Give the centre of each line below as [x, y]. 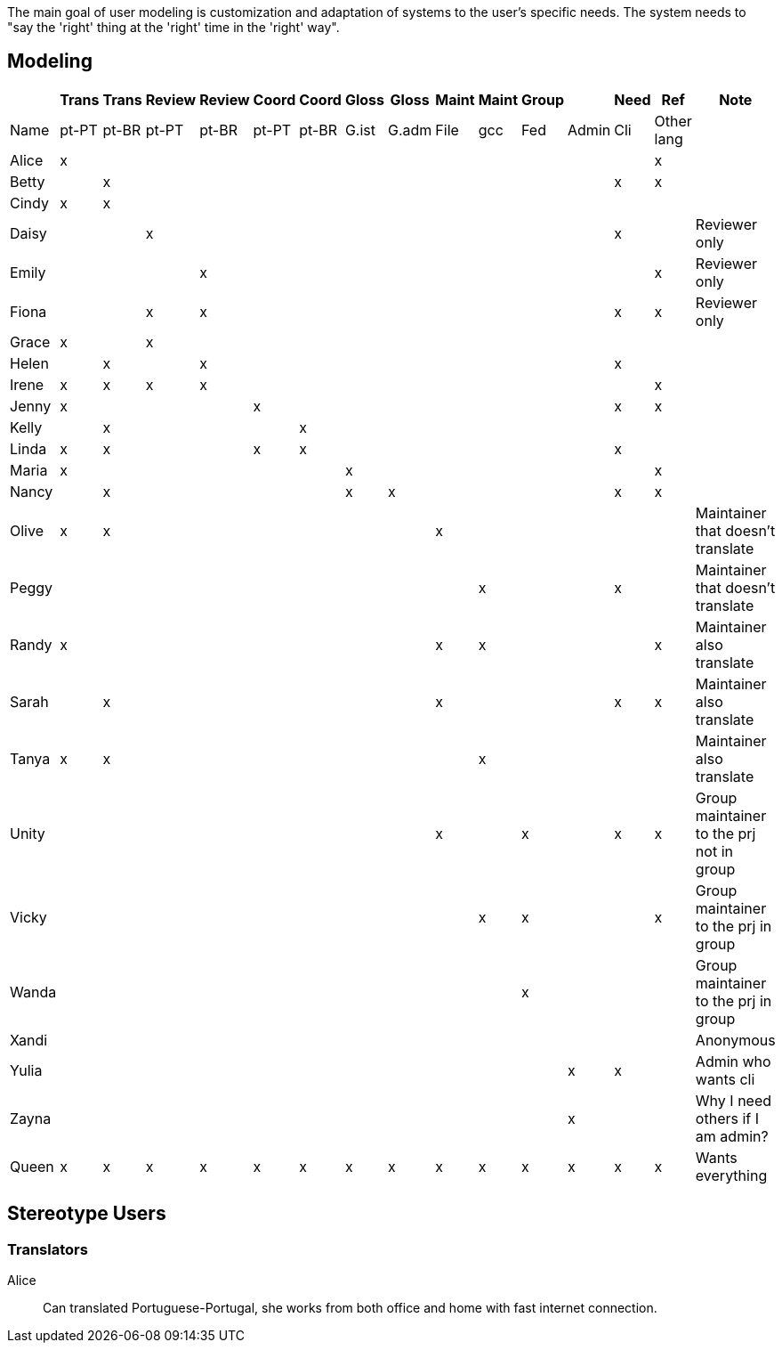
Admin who [733, 1061]
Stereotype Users [87, 1214]
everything [731, 1175]
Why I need [734, 1100]
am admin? [732, 1136]
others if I [727, 1118]
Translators [48, 1249]
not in [714, 851]
